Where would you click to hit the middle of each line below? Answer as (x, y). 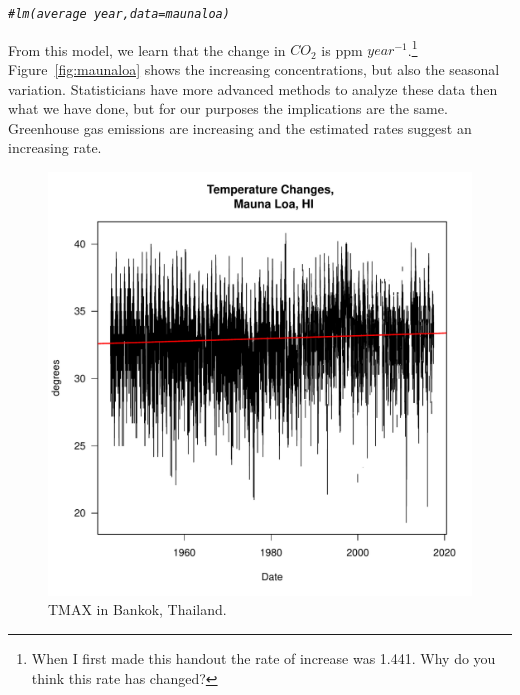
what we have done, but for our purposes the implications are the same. (228, 108)
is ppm (342, 49)
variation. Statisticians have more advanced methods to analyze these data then (253, 88)
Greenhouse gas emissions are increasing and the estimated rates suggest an (240, 127)
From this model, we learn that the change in (147, 49)
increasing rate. (55, 147)
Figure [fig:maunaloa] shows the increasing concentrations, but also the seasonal (254, 68)
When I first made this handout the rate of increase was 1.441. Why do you (263, 658)
